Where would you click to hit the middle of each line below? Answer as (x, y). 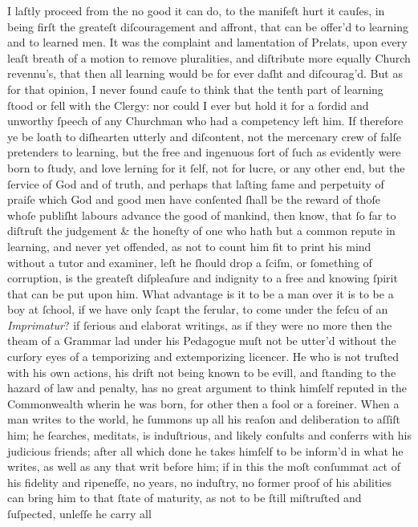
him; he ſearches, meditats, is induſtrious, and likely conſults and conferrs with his (209, 435)
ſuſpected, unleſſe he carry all (79, 513)
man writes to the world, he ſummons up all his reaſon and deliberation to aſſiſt (204, 419)
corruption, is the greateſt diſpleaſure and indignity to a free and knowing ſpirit (203, 278)
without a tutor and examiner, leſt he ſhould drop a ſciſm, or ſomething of (190, 262)
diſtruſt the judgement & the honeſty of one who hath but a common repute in (201, 231)
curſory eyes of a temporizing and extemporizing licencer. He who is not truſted (203, 357)
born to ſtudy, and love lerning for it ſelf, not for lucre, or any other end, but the (206, 167)
